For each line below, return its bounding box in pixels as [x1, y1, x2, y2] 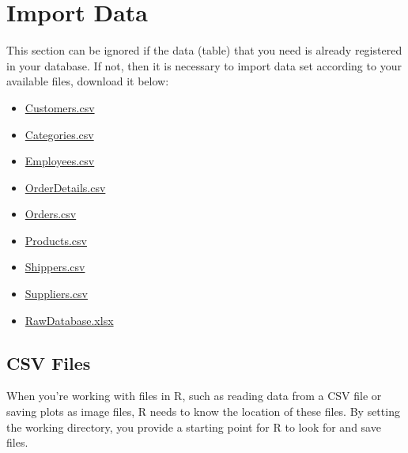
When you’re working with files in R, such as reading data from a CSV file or [6, 387, 382, 404]
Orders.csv [25, 206, 77, 222]
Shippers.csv [25, 259, 85, 275]
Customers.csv [25, 99, 95, 115]
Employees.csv [25, 153, 95, 169]
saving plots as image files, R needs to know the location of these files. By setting [6, 403, 400, 420]
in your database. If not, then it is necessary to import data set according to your [6, 57, 402, 74]
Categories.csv [25, 126, 94, 142]
